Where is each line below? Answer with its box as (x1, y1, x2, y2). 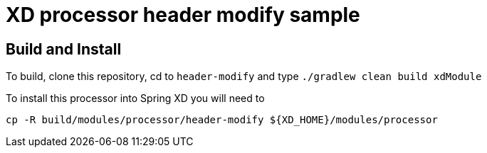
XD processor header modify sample (6, 3, 360, 27)
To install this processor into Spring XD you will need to (6, 92, 265, 105)
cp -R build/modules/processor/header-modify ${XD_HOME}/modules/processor (6, 114, 438, 126)
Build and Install (6, 40, 122, 58)
